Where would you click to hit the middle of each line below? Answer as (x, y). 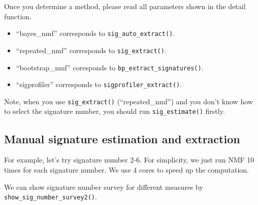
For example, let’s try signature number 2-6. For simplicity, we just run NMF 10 (129, 160)
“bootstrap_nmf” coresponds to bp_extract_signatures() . (110, 67)
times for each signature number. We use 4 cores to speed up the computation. (126, 169)
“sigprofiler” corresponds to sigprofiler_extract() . (99, 84)
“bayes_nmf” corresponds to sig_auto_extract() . (95, 33)
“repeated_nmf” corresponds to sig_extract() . (91, 50)
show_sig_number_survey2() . (51, 197)
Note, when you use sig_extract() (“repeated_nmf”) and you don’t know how (128, 101)
